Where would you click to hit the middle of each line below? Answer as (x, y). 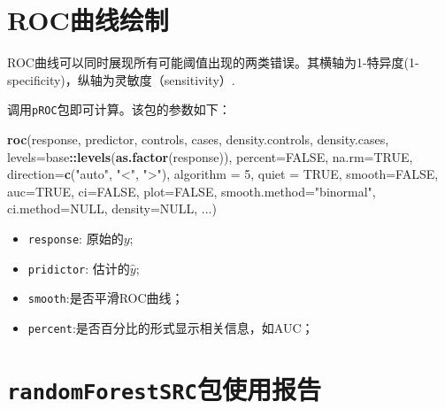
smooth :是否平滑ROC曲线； (106, 298)
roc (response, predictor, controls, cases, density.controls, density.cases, (198, 139)
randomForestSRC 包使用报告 (164, 388)
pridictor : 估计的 (79, 268)
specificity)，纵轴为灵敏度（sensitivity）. (121, 79)
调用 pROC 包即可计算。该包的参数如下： (119, 109)
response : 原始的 (76, 238)
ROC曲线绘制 (88, 20)
